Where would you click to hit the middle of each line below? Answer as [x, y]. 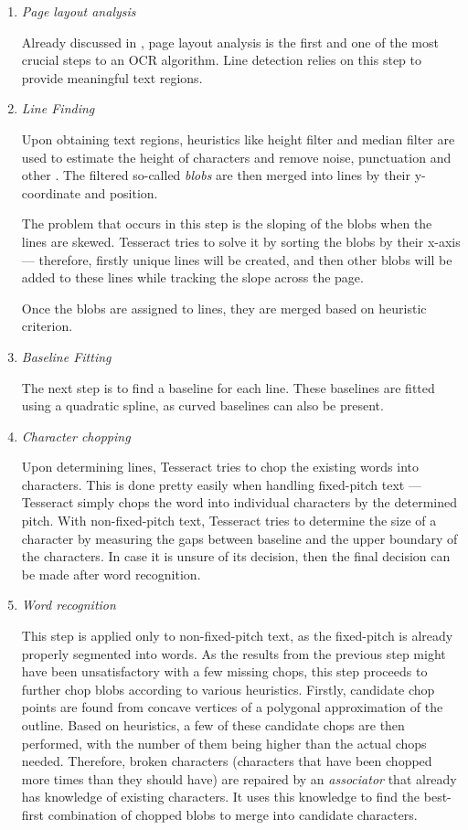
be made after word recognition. [111, 574]
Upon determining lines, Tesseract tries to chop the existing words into [220, 467]
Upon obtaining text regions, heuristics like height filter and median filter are [238, 138]
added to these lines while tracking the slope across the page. [192, 277]
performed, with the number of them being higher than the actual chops [224, 743]
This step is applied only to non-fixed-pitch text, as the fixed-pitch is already [237, 636]
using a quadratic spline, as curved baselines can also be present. [202, 405]
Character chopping [76, 436]
